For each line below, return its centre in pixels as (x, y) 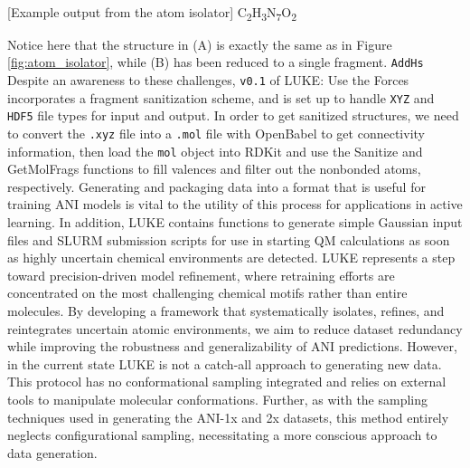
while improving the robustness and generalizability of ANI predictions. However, (232, 346)
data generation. (52, 452)
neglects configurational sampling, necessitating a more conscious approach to (222, 435)
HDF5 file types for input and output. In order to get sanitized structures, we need (233, 115)
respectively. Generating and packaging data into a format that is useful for (216, 186)
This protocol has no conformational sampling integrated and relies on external (227, 382)
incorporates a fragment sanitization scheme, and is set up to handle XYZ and (221, 97)
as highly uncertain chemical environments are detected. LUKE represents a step (231, 258)
